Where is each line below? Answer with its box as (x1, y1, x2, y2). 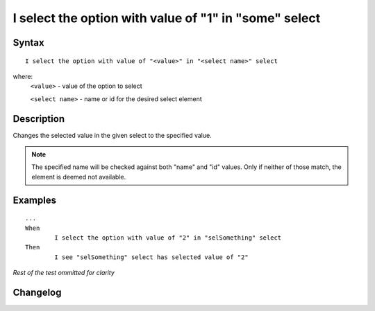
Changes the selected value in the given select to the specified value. (12, 131, 212, 139)
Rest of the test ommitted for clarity (12, 269, 115, 277)
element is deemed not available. (31, 172, 126, 181)
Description (12, 113, 65, 125)
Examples (12, 194, 57, 206)
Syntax (12, 37, 44, 48)
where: (12, 72, 33, 80)
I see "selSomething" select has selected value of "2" (54, 253, 249, 261)
